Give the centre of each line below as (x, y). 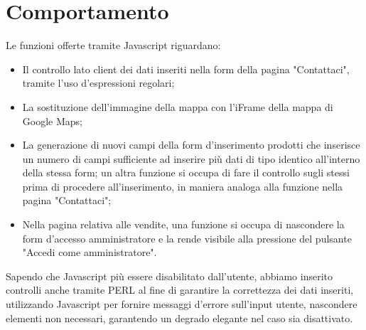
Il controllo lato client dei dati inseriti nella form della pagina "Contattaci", (186, 69)
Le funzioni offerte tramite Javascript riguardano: (113, 45)
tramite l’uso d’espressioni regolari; (98, 83)
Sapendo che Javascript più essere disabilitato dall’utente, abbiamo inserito (169, 276)
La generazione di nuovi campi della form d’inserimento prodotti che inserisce (191, 145)
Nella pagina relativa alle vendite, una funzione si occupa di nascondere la (183, 224)
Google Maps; (52, 121)
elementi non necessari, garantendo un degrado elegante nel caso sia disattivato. (179, 318)
